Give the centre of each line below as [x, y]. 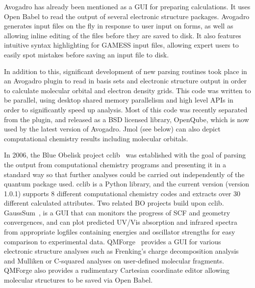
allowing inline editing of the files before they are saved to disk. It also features [123, 35]
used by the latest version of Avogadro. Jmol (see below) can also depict [112, 129]
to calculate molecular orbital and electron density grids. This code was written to [127, 90]
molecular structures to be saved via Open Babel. [78, 280]
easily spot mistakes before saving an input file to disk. [87, 54]
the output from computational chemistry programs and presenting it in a [115, 164]
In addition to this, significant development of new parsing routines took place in [126, 71]
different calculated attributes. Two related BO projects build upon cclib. [114, 203]
